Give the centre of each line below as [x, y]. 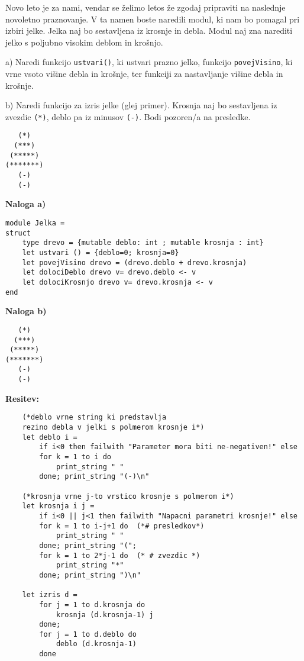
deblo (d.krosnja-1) [96, 644]
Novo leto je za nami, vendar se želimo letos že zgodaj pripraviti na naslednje [145, 7]
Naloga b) [26, 311]
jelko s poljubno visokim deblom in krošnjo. [84, 42]
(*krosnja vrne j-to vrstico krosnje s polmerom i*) [128, 496]
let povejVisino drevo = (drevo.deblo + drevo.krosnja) [135, 262]
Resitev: [22, 398]
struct [18, 233]
